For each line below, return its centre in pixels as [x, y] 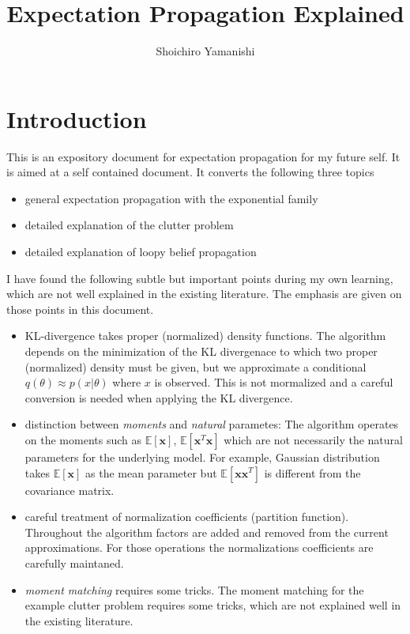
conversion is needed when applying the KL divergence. [159, 397]
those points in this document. [80, 309]
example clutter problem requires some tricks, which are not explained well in [213, 605]
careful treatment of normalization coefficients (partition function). [187, 517]
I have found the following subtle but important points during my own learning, [200, 278]
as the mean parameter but [151, 472]
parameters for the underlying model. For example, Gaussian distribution [202, 457]
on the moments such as [83, 439]
